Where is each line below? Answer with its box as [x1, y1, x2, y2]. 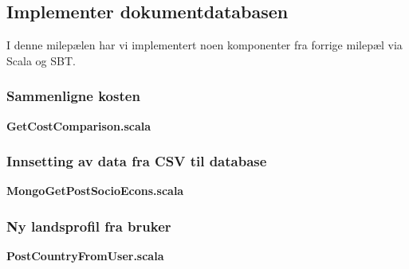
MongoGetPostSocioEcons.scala [6, 182, 184, 199]
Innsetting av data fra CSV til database [6, 151, 267, 171]
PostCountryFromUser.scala [6, 248, 164, 264]
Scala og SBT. [6, 52, 76, 68]
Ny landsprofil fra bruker [6, 216, 171, 236]
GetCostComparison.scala [6, 117, 151, 134]
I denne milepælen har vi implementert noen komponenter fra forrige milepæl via [6, 37, 403, 53]
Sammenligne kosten [6, 86, 140, 106]
